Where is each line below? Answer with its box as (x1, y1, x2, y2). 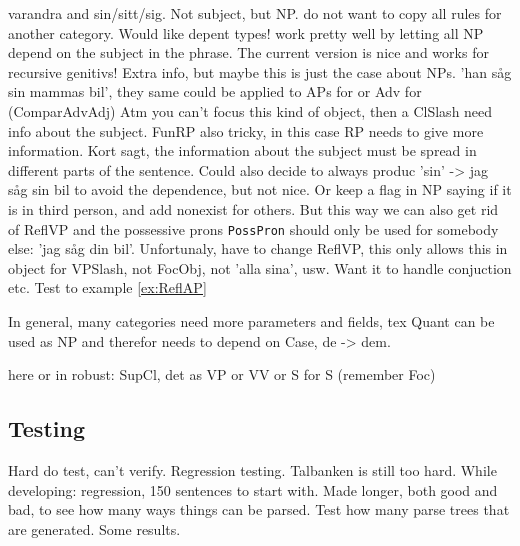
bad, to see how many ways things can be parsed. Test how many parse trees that (8, 499, 510, 520)
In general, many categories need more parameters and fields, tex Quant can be (8, 310, 495, 331)
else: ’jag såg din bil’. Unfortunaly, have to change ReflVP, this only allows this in (8, 238, 508, 259)
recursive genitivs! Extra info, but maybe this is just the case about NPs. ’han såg (8, 61, 512, 82)
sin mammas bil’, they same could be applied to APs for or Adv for (8, 81, 422, 102)
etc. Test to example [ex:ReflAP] (8, 277, 207, 298)
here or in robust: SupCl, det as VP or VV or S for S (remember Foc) (8, 364, 436, 385)
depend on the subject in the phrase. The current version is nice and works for (8, 42, 489, 63)
